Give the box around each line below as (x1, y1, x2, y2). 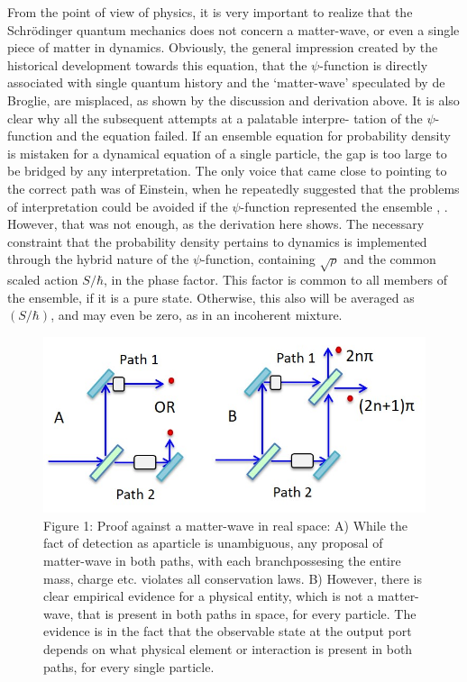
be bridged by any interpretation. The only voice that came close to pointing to (7, 161, 447, 180)
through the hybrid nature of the (7, 250, 189, 268)
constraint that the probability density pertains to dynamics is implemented (7, 232, 427, 250)
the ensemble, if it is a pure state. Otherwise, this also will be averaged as (7, 287, 415, 306)
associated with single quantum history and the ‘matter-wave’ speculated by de (7, 73, 445, 92)
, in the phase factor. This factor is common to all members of (103, 270, 448, 289)
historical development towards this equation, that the (7, 55, 307, 74)
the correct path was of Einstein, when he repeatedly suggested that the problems (7, 178, 460, 197)
